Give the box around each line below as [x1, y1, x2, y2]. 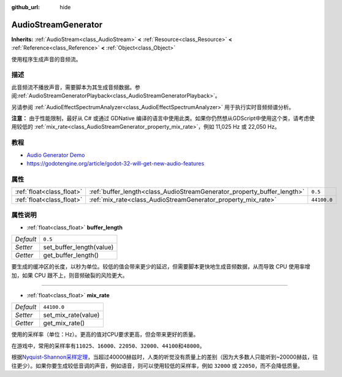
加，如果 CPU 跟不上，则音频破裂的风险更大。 [11, 272, 128, 279]
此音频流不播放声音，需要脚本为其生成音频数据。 [11, 83, 135, 91]
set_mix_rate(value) [43, 311, 100, 319]
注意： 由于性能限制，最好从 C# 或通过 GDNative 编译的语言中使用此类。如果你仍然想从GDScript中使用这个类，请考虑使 [11, 115, 315, 122]
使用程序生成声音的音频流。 [11, 55, 82, 63]
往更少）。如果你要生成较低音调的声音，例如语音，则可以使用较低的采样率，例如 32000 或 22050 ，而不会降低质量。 [11, 362, 303, 369]
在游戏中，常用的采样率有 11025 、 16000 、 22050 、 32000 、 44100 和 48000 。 [11, 342, 205, 349]
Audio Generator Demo [26, 151, 85, 159]
